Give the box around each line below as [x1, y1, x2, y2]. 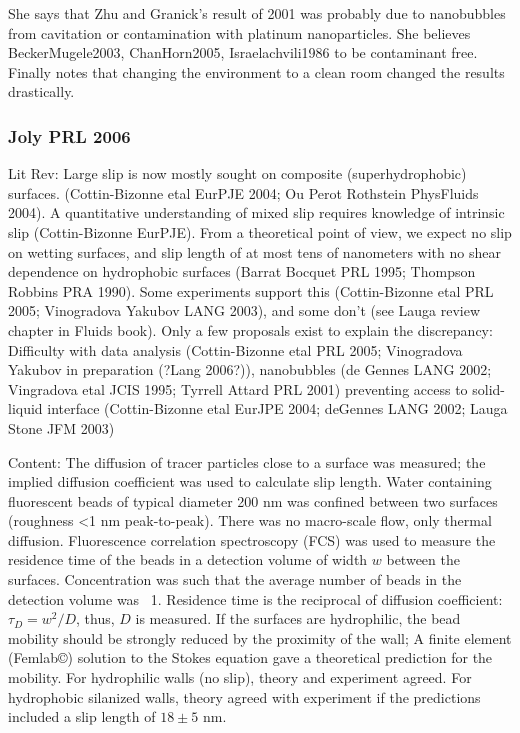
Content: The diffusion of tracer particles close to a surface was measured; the [8, 451, 486, 472]
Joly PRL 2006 [8, 123, 131, 148]
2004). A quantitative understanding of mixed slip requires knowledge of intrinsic [8, 202, 505, 223]
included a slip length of [8, 706, 156, 727]
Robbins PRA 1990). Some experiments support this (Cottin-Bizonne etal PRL [8, 280, 494, 301]
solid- [472, 378, 506, 399]
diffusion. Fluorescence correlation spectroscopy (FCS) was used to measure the [8, 529, 496, 550]
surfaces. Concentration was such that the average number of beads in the [8, 569, 462, 590]
